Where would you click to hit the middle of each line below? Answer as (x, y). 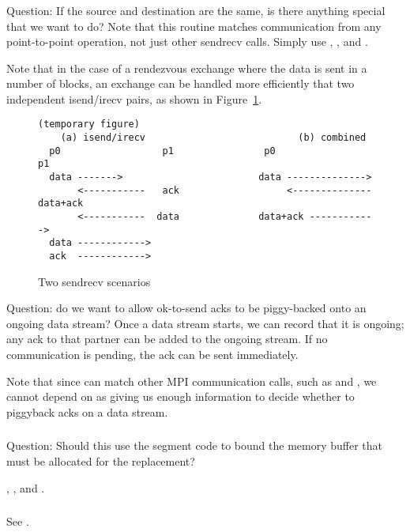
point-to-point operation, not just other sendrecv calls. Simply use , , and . (187, 42)
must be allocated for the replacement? (101, 460)
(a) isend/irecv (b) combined (213, 138)
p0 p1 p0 (162, 151)
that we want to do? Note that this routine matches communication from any (194, 26)
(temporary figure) (89, 125)
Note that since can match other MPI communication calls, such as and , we (192, 381)
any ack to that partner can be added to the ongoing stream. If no (167, 339)
